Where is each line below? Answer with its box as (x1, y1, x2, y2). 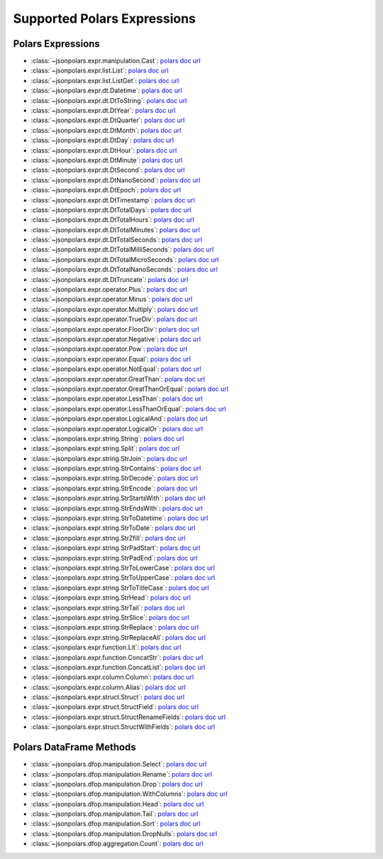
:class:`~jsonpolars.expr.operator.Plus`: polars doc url (30, 285, 187, 294)
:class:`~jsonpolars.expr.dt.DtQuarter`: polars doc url (30, 116, 185, 124)
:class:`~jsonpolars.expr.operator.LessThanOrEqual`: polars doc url (30, 404, 226, 413)
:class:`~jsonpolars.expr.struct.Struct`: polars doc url (30, 693, 184, 701)
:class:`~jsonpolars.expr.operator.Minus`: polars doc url (30, 295, 193, 303)
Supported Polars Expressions (13, 11, 196, 26)
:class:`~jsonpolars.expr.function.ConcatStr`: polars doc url (30, 653, 204, 661)
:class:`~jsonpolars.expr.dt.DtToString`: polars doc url (30, 96, 187, 104)
